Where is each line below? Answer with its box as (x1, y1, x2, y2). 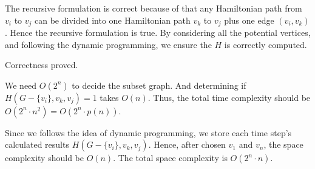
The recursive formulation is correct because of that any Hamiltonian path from (5, 2, 302, 14)
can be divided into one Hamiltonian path (35, 13, 191, 26)
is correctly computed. (224, 38, 307, 50)
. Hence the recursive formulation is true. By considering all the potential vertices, (5, 26, 311, 39)
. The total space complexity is (113, 151, 228, 164)
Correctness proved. (5, 58, 78, 71)
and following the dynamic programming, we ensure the (5, 38, 212, 50)
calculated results (5, 138, 69, 151)
